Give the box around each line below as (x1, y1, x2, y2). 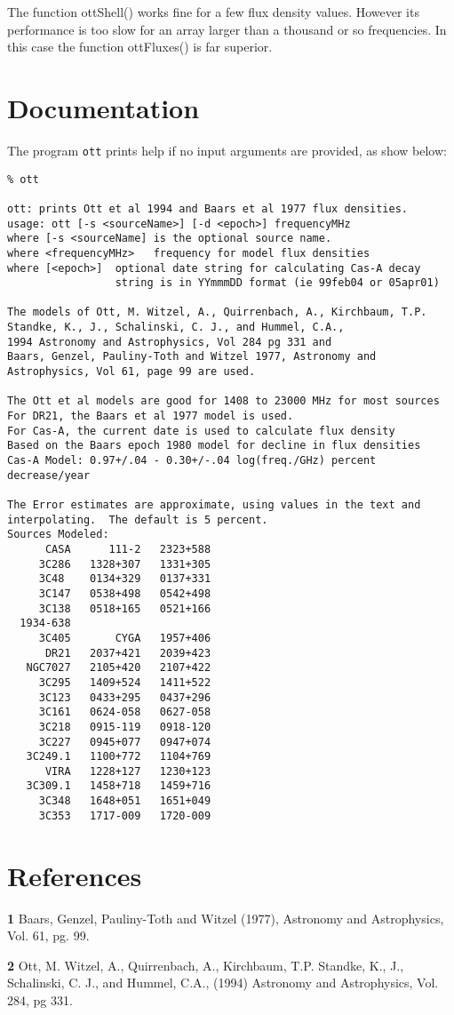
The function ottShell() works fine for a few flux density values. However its (7, 3, 419, 20)
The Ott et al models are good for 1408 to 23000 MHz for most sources (7, 395, 440, 408)
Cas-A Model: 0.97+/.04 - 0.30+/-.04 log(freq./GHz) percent (7, 454, 377, 468)
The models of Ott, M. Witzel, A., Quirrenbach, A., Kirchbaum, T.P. (7, 306, 427, 319)
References (7, 857, 142, 893)
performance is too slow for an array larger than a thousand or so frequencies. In (7, 20, 447, 38)
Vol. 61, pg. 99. (7, 926, 90, 945)
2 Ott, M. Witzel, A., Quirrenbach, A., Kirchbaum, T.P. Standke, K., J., (7, 955, 404, 974)
